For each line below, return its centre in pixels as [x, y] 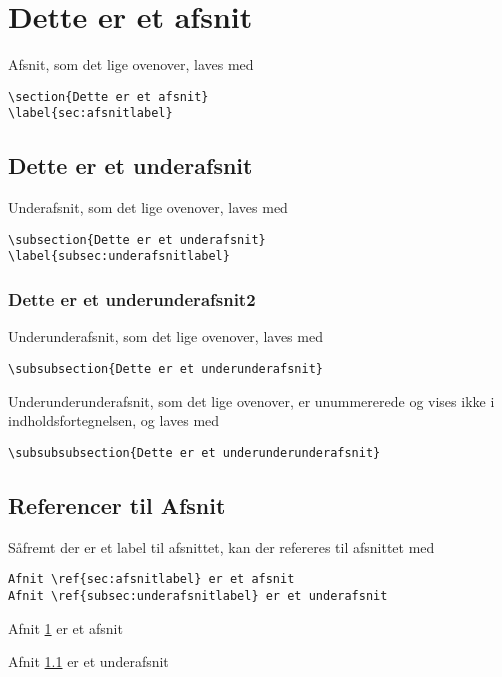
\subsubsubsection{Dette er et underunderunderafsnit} [194, 452]
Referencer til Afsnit [117, 504]
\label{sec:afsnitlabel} [90, 113]
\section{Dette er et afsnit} [108, 96]
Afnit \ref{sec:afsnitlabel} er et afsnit [151, 579]
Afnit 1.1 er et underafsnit [88, 661]
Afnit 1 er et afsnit [65, 627]
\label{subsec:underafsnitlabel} [119, 256]
